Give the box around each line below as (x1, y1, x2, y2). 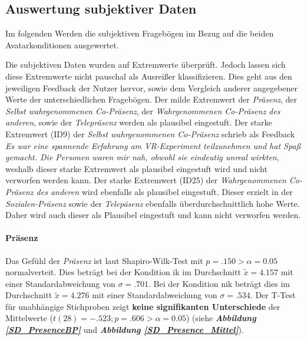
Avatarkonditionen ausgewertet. (5, 38, 119, 51)
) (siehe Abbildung (186, 312, 256, 324)
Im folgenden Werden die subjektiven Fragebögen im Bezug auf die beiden (5, 27, 274, 39)
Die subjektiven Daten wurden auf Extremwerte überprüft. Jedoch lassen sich (5, 58, 286, 71)
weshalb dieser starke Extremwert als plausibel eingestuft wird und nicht (5, 162, 268, 174)
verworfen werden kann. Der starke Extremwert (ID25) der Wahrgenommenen (5, 174, 286, 186)
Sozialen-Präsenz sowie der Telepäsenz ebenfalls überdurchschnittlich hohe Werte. (5, 197, 300, 209)
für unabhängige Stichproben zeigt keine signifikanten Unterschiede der (5, 300, 280, 312)
